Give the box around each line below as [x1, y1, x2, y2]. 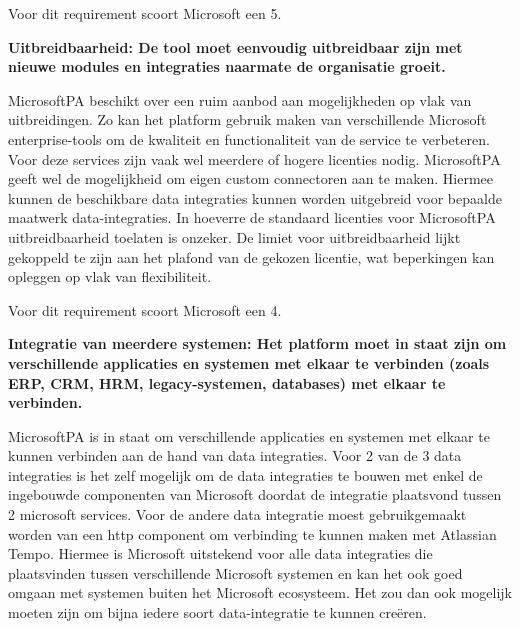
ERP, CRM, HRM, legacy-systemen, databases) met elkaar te [8, 372, 446, 393]
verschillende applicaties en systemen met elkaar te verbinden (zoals [8, 352, 490, 373]
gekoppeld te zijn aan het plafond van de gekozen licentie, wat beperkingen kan [8, 246, 495, 267]
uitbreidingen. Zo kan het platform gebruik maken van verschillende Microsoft [8, 109, 487, 130]
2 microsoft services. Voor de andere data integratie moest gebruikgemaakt [8, 504, 467, 525]
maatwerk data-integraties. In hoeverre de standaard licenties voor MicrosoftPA [8, 207, 496, 228]
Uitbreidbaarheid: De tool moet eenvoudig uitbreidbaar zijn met [8, 36, 463, 57]
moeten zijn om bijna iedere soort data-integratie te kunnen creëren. [8, 602, 427, 623]
